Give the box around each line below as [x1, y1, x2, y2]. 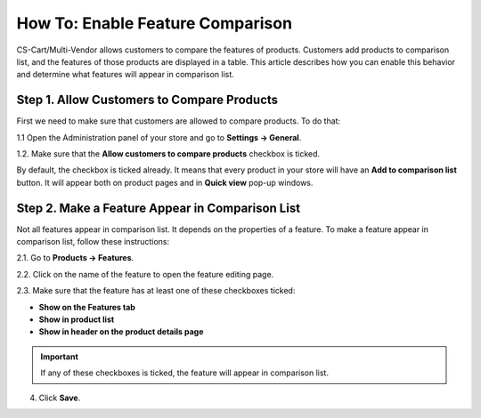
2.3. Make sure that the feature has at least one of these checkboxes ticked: [16, 285, 296, 296]
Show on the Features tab [38, 301, 135, 312]
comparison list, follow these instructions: [16, 237, 169, 247]
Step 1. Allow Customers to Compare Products [16, 92, 279, 108]
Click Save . [38, 392, 81, 403]
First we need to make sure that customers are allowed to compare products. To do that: [16, 116, 341, 126]
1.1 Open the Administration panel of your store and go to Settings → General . [16, 132, 302, 142]
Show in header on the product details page [38, 326, 204, 337]
